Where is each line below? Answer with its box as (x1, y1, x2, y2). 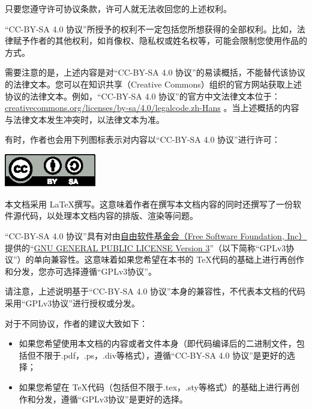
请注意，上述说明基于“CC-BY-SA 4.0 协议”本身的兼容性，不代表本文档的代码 (5, 285, 305, 297)
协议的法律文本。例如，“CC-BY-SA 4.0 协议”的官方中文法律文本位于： (5, 89, 280, 102)
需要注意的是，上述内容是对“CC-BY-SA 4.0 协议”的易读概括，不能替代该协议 (5, 66, 305, 79)
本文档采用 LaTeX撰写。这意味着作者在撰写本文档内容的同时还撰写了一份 (5, 197, 293, 210)
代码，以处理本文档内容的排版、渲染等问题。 (21, 209, 198, 222)
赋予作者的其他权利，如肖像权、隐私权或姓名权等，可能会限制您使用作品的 (13, 34, 307, 47)
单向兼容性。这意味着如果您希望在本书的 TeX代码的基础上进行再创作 (34, 253, 304, 266)
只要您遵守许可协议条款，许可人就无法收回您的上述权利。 (5, 2, 232, 14)
